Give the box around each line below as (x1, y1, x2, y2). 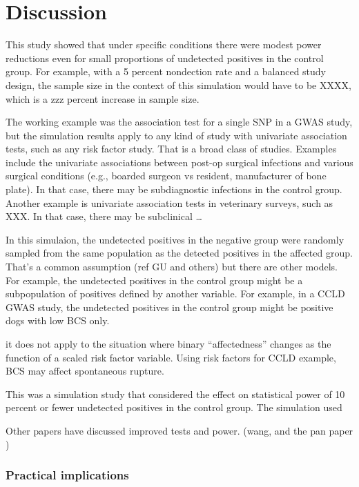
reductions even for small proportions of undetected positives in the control (6, 50, 324, 65)
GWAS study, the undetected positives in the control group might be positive (6, 299, 333, 314)
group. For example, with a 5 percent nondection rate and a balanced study (6, 64, 327, 79)
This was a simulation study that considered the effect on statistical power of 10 (6, 386, 345, 401)
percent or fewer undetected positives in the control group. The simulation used (6, 400, 342, 415)
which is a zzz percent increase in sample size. (6, 91, 200, 106)
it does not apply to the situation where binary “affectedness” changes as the (6, 337, 331, 350)
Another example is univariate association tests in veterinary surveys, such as (6, 195, 333, 210)
